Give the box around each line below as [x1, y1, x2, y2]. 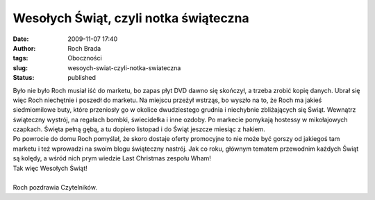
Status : [12, 74, 35, 82]
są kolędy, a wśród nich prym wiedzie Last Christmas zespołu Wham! [12, 154, 212, 162]
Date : [12, 35, 29, 43]
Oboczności [67, 54, 102, 62]
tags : [12, 54, 28, 62]
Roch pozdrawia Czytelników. [12, 183, 97, 192]
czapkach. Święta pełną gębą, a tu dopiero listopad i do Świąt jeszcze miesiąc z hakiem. [12, 125, 265, 133]
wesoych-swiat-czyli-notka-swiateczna [67, 63, 181, 72]
